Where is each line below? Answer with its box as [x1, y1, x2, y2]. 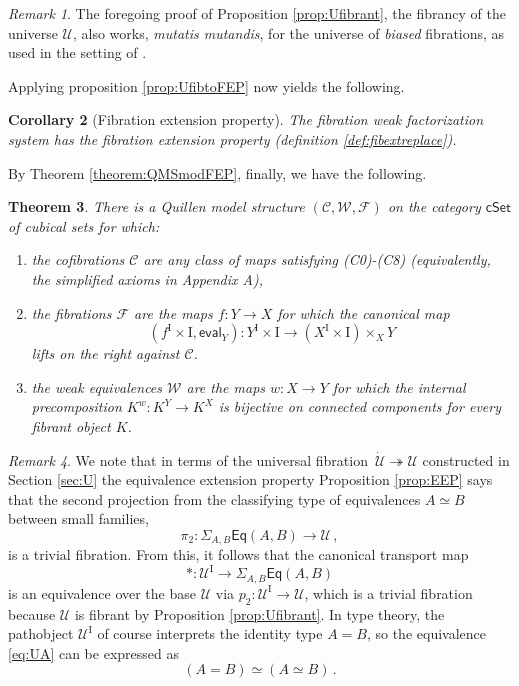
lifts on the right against [31, 343, 180, 364]
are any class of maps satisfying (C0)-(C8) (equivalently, [143, 249, 491, 270]
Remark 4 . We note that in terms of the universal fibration [8, 449, 368, 470]
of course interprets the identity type [97, 623, 323, 644]
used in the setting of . [8, 42, 147, 63]
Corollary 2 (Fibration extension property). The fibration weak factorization [8, 109, 484, 130]
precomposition [31, 396, 122, 417]
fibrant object [31, 415, 111, 436]
